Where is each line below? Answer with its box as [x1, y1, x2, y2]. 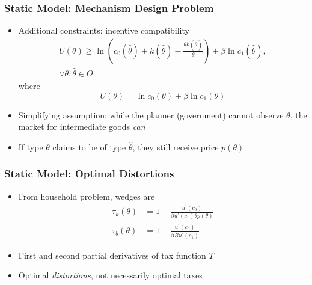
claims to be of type [52, 140, 126, 153]
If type [18, 140, 43, 153]
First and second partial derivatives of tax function [18, 248, 206, 261]
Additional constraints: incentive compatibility [18, 24, 189, 37]
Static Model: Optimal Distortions [4, 166, 174, 181]
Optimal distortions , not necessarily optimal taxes [18, 269, 203, 281]
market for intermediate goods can [18, 120, 145, 133]
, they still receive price [132, 140, 219, 153]
